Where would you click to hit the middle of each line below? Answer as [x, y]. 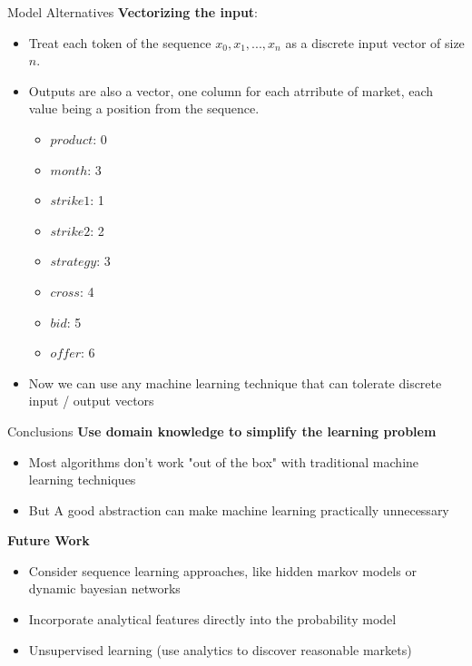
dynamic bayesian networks [104, 588]
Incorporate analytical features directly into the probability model [212, 619]
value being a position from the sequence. [144, 108]
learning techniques [82, 480]
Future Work [49, 540]
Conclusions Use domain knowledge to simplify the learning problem [222, 431]
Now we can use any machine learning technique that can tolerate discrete [235, 382]
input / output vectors [91, 401]
